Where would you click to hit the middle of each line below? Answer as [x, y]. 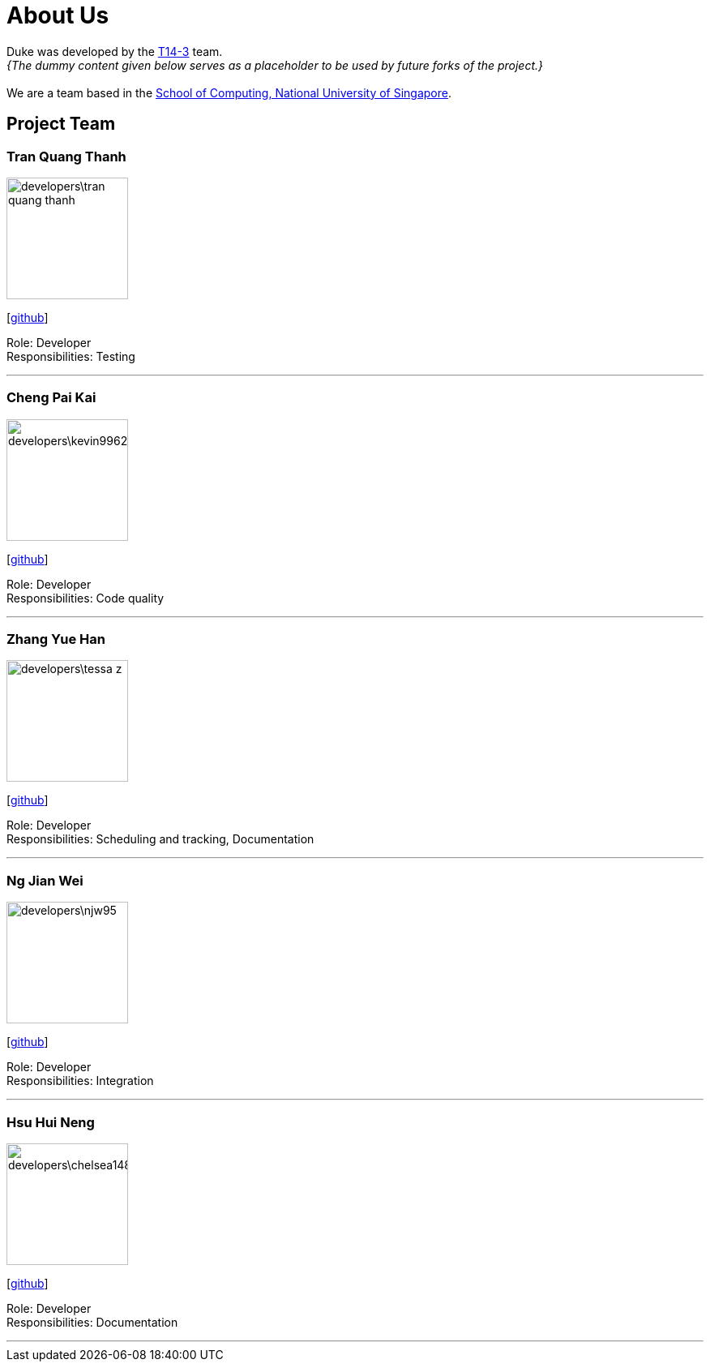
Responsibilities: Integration [80, 1081]
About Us [58, 15]
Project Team [61, 124]
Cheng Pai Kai [51, 398]
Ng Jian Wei [45, 880]
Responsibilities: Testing [71, 356]
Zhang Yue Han [56, 639]
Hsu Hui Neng [51, 1122]
